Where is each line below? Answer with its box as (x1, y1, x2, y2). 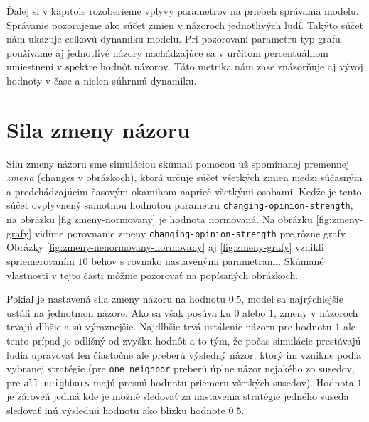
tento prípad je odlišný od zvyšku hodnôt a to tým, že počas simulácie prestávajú (6, 332, 361, 347)
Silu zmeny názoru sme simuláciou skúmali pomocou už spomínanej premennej (6, 156, 350, 171)
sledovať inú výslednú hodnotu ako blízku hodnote (6, 403, 225, 418)
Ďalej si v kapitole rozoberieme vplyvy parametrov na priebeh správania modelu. (6, 4, 359, 18)
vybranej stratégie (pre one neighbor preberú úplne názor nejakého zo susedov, (6, 361, 355, 376)
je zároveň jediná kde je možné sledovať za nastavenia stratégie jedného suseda (6, 389, 349, 404)
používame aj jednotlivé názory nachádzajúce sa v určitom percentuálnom (6, 45, 328, 60)
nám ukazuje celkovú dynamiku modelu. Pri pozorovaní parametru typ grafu (6, 31, 341, 46)
